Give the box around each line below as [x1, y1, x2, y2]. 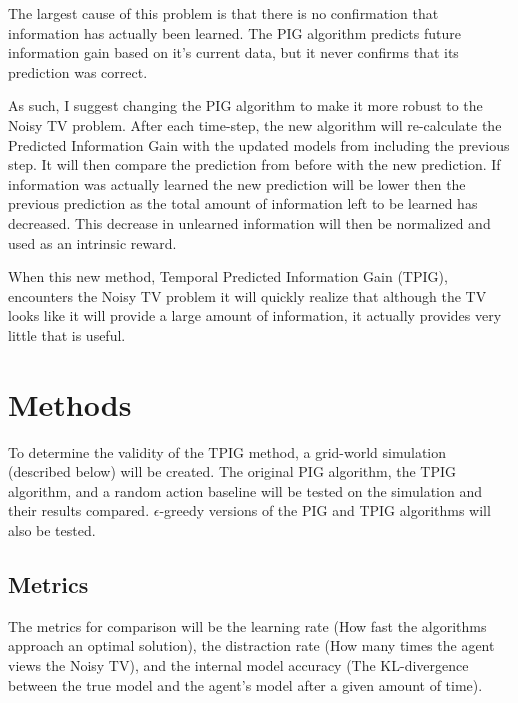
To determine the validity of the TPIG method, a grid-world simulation [8, 441, 447, 462]
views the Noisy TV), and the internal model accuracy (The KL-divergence [8, 654, 469, 675]
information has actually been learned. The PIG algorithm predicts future [8, 22, 461, 43]
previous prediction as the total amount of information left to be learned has [8, 193, 478, 214]
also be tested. [8, 520, 96, 540]
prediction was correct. [8, 61, 148, 82]
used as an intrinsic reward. [8, 232, 177, 253]
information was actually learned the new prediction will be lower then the [8, 173, 466, 194]
